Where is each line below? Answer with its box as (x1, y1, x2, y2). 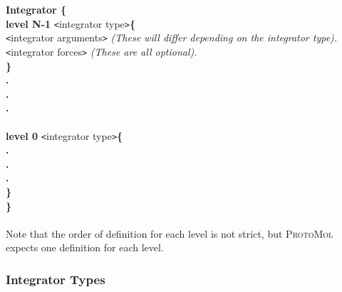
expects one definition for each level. (6, 240, 164, 255)
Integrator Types (6, 270, 105, 288)
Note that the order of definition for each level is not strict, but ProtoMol (6, 226, 333, 241)
